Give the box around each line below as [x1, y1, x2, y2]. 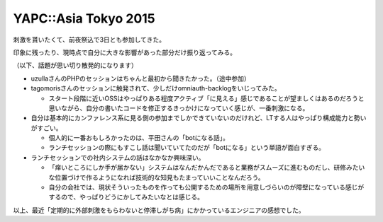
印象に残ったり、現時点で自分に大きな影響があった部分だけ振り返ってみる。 [13, 48, 237, 57]
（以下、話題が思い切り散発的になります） [13, 61, 138, 70]
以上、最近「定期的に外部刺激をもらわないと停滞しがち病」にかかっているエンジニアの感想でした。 [13, 206, 305, 214]
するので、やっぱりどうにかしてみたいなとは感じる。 [48, 193, 204, 201]
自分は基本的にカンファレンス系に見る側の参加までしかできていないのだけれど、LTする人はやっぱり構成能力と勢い [30, 114, 367, 122]
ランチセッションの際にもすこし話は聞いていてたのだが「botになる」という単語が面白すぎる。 [48, 144, 326, 152]
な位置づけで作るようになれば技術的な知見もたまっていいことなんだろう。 [48, 173, 265, 182]
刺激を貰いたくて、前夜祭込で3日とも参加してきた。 [13, 35, 166, 44]
